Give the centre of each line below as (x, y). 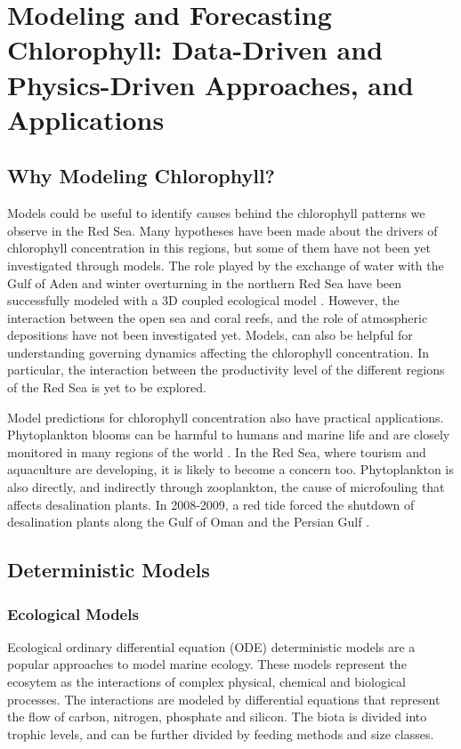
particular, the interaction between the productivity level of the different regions (226, 370)
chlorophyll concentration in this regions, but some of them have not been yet (219, 248)
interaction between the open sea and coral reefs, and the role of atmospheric (218, 317)
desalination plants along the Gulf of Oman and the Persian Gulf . (189, 522)
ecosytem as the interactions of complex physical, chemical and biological (206, 682)
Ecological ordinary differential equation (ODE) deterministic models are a (211, 646)
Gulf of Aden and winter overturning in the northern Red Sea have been (205, 282)
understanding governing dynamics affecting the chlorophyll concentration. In (218, 352)
